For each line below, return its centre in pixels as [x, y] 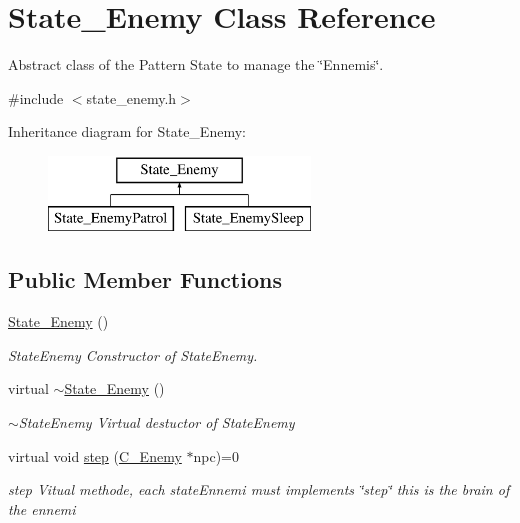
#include [36, 97]
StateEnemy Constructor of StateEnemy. [133, 354]
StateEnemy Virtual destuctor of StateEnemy [156, 422]
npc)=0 [216, 455]
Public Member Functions [145, 279]
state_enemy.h [131, 97]
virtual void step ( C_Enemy [95, 455]
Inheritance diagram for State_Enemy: [127, 131]
